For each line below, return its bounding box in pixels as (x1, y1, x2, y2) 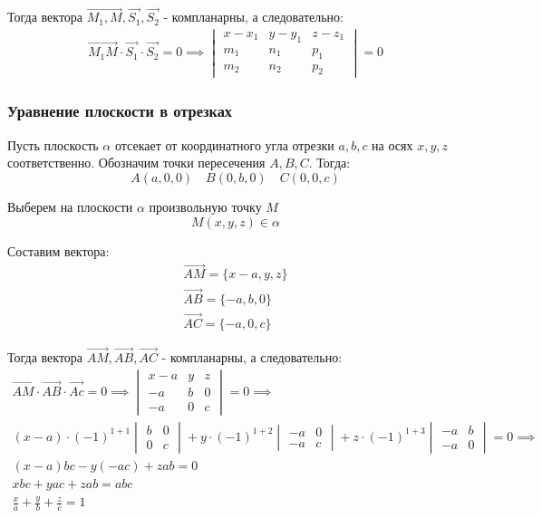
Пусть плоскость (7, 135, 99, 154)
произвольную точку (149, 197, 262, 216)
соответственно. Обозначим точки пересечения (7, 153, 266, 172)
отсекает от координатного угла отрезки (114, 135, 334, 154)
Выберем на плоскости (7, 197, 133, 216)
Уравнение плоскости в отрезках (7, 100, 233, 122)
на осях (372, 135, 413, 154)
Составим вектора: (7, 241, 110, 260)
